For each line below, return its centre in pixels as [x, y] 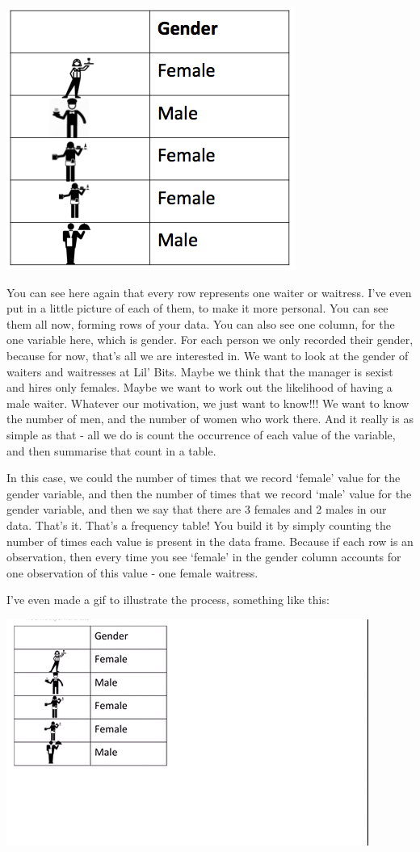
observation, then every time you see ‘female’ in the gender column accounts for [204, 557]
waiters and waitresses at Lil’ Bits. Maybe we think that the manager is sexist [200, 371]
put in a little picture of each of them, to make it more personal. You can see [197, 308]
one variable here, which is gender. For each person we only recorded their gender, [210, 340]
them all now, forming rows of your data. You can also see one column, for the [201, 323]
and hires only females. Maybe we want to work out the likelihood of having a [199, 387]
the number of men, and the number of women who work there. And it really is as [210, 419]
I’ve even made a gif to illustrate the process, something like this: [168, 600]
